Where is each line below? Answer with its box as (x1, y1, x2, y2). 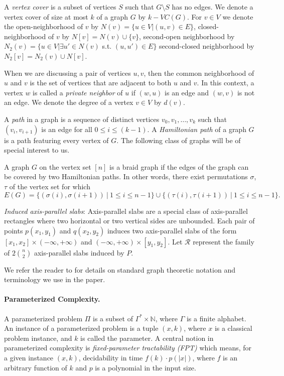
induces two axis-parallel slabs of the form (107, 225, 237, 235)
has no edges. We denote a (172, 2, 253, 12)
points (4, 225, 23, 235)
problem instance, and (4, 332, 72, 343)
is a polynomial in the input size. (95, 362, 196, 372)
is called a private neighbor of (33, 87, 123, 97)
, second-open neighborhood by (139, 31, 235, 41)
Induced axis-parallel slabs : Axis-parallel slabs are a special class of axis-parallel (4, 205, 248, 216)
